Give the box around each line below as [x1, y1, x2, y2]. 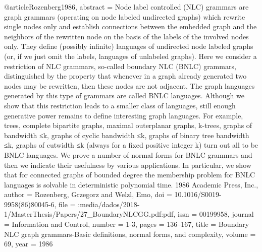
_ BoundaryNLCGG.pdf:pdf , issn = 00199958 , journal [87, 209, 254, 219]
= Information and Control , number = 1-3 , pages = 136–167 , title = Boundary [4, 219, 249, 229]
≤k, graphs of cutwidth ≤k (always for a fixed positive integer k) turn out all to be [4, 140, 258, 150]
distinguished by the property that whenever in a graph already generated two [4, 71, 247, 81]
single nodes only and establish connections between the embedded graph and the [4, 21, 257, 32]
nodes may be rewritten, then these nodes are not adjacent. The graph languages [4, 80, 255, 91]
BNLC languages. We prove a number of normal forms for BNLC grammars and [4, 149, 252, 160]
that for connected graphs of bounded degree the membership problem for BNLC [4, 169, 255, 180]
